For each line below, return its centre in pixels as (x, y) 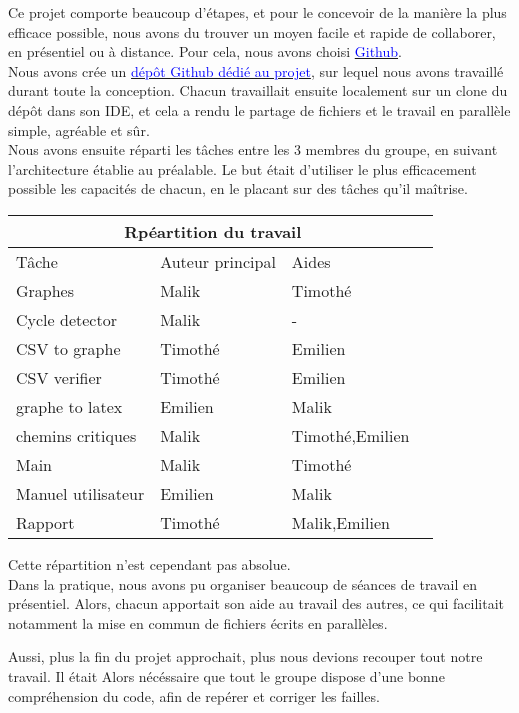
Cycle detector (66, 319)
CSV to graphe (68, 348)
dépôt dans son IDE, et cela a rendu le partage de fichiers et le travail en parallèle (259, 109)
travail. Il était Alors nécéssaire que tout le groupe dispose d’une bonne (226, 675)
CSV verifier (59, 377)
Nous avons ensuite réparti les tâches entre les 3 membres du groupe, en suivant (253, 149)
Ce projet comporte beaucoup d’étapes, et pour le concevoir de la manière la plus (257, 12)
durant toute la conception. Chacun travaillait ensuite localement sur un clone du (258, 90)
